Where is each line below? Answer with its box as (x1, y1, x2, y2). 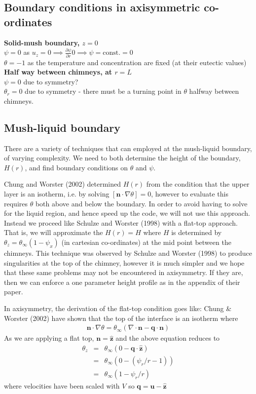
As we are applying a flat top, (4, 333, 94, 343)
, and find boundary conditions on (25, 162, 128, 172)
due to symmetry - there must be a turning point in (25, 86, 182, 96)
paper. (4, 286, 23, 297)
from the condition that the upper (146, 179, 250, 189)
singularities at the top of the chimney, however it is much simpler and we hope (4, 257, 245, 268)
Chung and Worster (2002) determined (4, 179, 121, 189)
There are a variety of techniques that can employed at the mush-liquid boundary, (4, 143, 252, 153)
